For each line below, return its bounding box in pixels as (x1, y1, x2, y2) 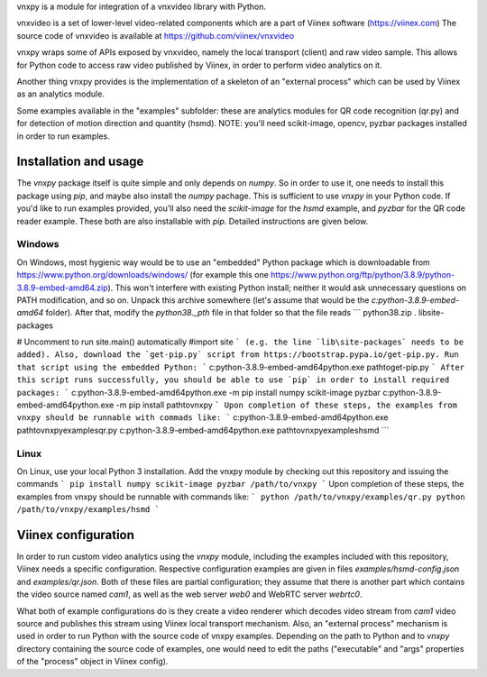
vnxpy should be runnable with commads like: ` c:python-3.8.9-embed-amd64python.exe (16, 412, 389, 423)
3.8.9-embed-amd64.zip (16, 282, 108, 293)
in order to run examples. (16, 131, 110, 142)
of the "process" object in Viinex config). (16, 656, 169, 667)
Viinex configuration (16, 527, 135, 543)
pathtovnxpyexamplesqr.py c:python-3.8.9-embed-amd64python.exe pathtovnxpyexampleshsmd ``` (16, 425, 390, 435)
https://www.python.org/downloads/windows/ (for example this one (16, 270, 270, 280)
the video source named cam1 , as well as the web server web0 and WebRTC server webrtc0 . (16, 589, 363, 599)
